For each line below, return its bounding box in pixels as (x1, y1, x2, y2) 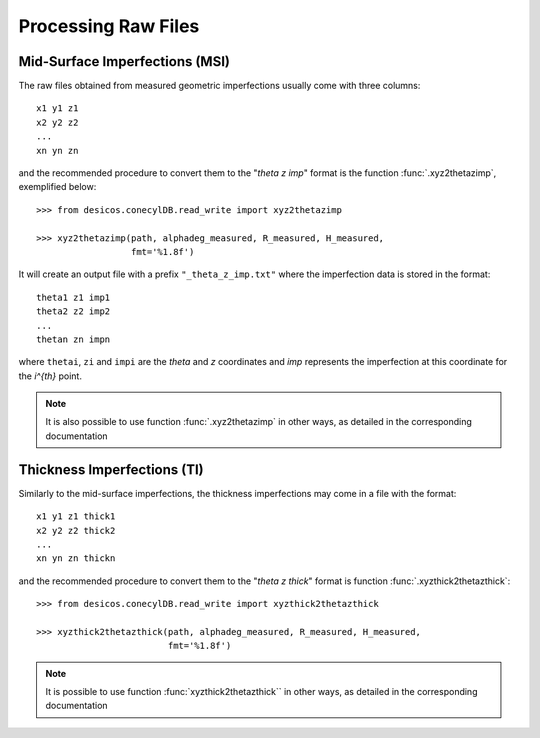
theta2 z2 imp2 (36, 306, 111, 317)
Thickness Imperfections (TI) (18, 461, 204, 478)
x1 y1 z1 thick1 (36, 511, 116, 522)
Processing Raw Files (18, 15, 200, 37)
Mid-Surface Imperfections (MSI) (18, 53, 230, 70)
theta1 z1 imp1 (36, 291, 111, 303)
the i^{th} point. (18, 370, 82, 382)
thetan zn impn (36, 333, 111, 345)
